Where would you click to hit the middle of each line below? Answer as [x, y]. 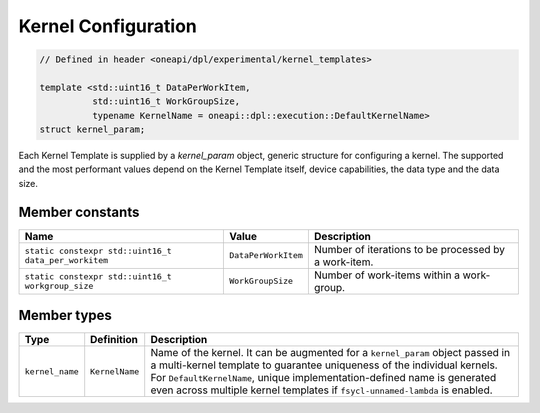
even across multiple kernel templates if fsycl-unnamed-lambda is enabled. [322, 390]
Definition [114, 340]
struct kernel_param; [92, 129]
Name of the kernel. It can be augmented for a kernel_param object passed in [330, 353]
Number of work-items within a [386, 275]
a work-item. [343, 262]
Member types [65, 315]
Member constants [79, 211]
